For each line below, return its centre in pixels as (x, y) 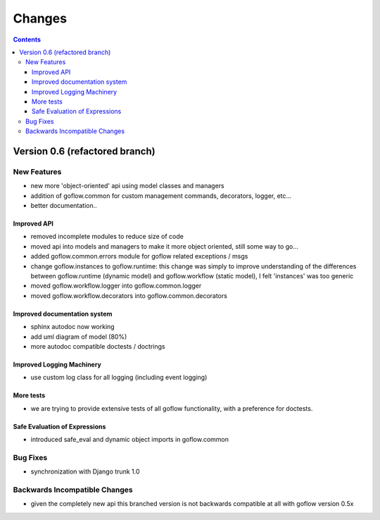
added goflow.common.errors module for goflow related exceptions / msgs (139, 256)
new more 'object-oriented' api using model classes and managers (127, 186)
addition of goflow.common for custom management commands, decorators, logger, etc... (161, 196)
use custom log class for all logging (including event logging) (119, 378)
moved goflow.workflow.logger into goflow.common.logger (116, 286)
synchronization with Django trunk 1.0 (85, 471)
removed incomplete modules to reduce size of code (107, 237)
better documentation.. (64, 205)
